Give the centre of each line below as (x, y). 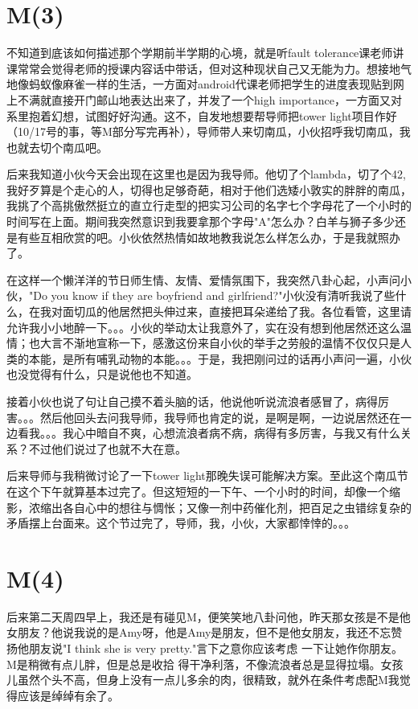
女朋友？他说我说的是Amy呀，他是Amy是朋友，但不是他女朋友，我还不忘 (199, 632)
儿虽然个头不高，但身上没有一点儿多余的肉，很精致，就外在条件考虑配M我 (203, 680)
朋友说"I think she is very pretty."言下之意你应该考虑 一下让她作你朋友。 (215, 648)
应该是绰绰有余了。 (68, 695)
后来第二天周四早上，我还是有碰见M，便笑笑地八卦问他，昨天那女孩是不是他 (209, 616)
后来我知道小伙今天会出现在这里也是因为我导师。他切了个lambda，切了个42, (207, 174)
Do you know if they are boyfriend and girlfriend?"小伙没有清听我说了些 (214, 295)
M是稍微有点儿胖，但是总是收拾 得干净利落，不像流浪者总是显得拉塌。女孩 (205, 664)
